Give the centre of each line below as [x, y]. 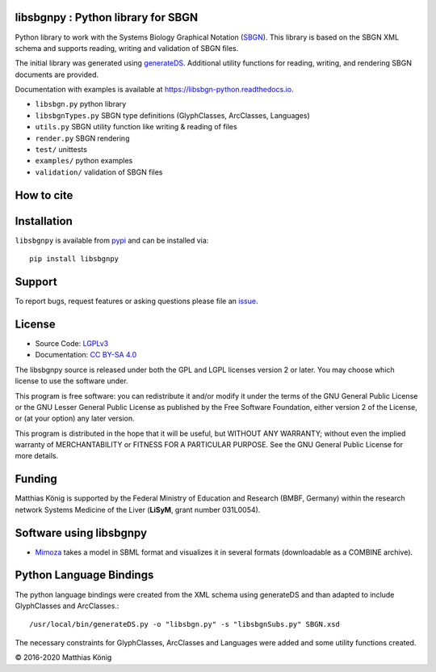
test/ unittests [61, 150]
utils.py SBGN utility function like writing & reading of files [136, 127]
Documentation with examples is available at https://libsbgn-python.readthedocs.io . [154, 90]
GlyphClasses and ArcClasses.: [67, 606]
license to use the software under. [71, 381]
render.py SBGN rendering [82, 138]
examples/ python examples [84, 161]
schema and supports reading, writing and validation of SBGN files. [127, 48]
